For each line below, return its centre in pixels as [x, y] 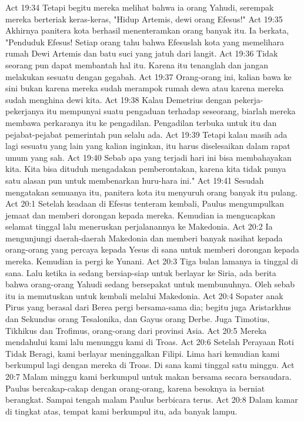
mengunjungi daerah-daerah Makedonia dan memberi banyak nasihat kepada [144, 238]
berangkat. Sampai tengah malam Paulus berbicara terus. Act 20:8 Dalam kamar [152, 400]
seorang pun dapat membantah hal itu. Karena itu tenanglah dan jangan [137, 64]
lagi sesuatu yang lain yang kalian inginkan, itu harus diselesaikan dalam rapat [148, 146]
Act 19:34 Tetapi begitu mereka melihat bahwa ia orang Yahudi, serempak [140, 7]
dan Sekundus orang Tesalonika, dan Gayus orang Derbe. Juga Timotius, [138, 319]
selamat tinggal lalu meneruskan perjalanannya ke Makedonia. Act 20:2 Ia [139, 226]
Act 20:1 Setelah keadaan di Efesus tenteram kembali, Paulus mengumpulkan [145, 203]
